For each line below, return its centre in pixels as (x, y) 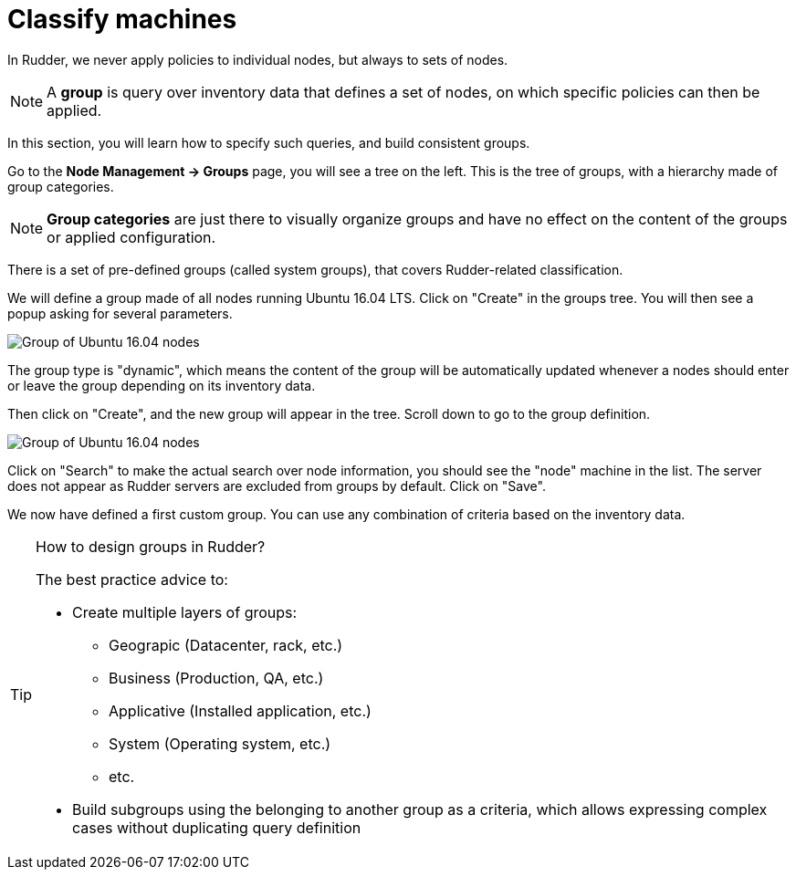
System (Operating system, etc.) (220, 743)
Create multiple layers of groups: (185, 612)
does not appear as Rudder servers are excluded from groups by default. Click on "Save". (277, 485)
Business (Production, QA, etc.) (216, 678)
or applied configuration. (131, 237)
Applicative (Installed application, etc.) (240, 710)
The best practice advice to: (132, 579)
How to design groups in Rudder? (151, 546)
